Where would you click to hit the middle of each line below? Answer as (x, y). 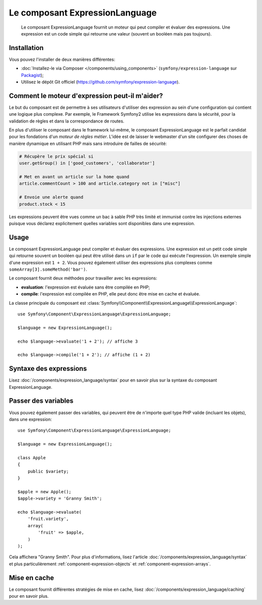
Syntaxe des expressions (48, 369)
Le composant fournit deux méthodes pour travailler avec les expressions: (83, 278)
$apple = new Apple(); (45, 492)
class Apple (32, 458)
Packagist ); (32, 75)
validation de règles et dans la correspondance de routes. (67, 121)
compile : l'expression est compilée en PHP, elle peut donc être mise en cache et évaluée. (111, 294)
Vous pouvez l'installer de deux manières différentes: (62, 59)
